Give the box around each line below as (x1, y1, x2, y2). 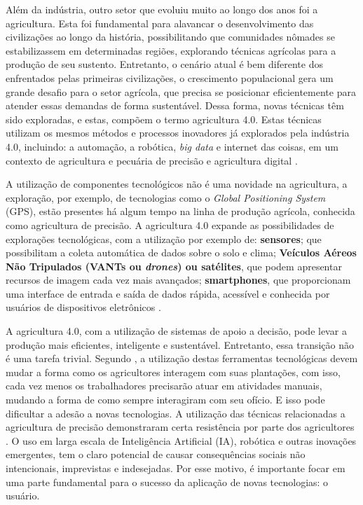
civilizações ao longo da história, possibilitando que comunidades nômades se (6, 29, 335, 44)
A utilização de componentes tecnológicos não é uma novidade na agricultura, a (6, 177, 348, 191)
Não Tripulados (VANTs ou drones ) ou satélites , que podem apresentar (6, 258, 342, 273)
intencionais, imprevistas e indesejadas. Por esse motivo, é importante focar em (6, 461, 345, 475)
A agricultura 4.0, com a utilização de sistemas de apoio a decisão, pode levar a (6, 324, 347, 338)
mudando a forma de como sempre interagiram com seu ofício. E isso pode (6, 392, 325, 407)
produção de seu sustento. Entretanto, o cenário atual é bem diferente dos (6, 57, 323, 71)
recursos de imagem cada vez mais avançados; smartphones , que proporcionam (6, 272, 351, 287)
